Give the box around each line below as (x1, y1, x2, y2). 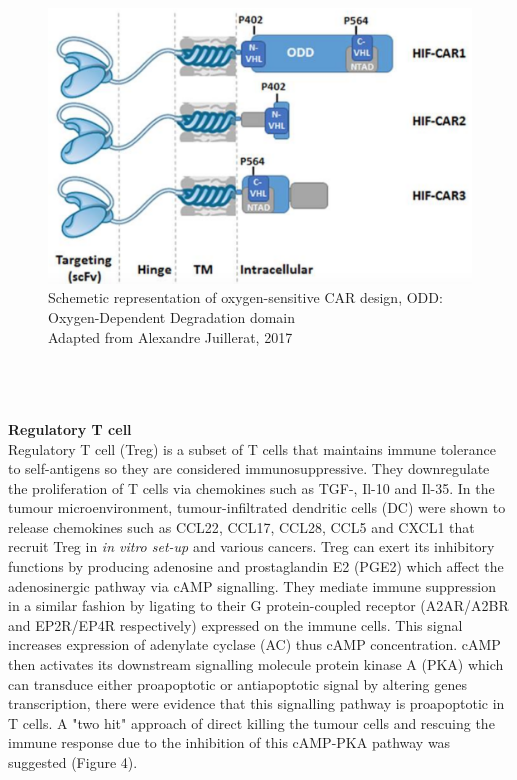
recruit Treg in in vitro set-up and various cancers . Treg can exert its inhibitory (8, 536, 495, 557)
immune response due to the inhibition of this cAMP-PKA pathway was (8, 732, 451, 753)
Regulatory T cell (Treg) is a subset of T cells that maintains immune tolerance (8, 438, 496, 459)
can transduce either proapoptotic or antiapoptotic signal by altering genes (8, 673, 467, 694)
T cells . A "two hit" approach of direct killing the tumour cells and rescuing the (8, 712, 495, 733)
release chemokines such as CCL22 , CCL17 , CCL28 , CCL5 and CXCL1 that (8, 516, 475, 537)
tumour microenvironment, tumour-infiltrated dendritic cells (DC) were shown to (8, 497, 506, 518)
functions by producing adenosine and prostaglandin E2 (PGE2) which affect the (8, 556, 504, 577)
